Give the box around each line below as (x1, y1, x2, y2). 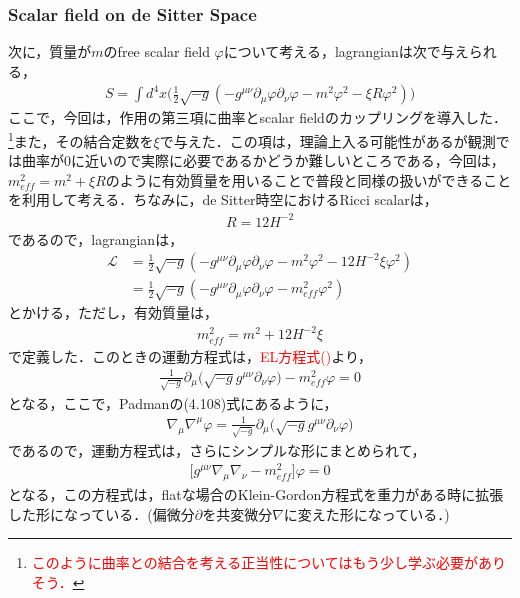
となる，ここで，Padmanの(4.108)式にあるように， (8, 392, 338, 413)
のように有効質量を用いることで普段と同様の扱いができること (105, 169, 512, 190)
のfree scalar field (103, 41, 210, 62)
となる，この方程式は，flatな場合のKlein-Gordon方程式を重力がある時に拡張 (8, 484, 504, 505)
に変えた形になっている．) (283, 503, 450, 524)
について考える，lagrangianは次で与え (223, 41, 469, 62)
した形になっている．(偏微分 (8, 503, 195, 524)
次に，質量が (8, 41, 92, 62)
